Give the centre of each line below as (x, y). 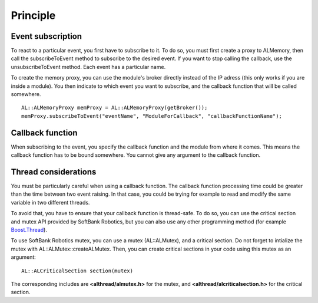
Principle (33, 15)
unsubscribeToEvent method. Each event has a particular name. (88, 67)
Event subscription (47, 36)
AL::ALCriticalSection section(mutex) (77, 271)
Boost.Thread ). (29, 229)
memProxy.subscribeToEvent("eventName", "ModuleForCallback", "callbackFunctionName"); (152, 116)
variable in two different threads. (50, 202)
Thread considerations (54, 172)
